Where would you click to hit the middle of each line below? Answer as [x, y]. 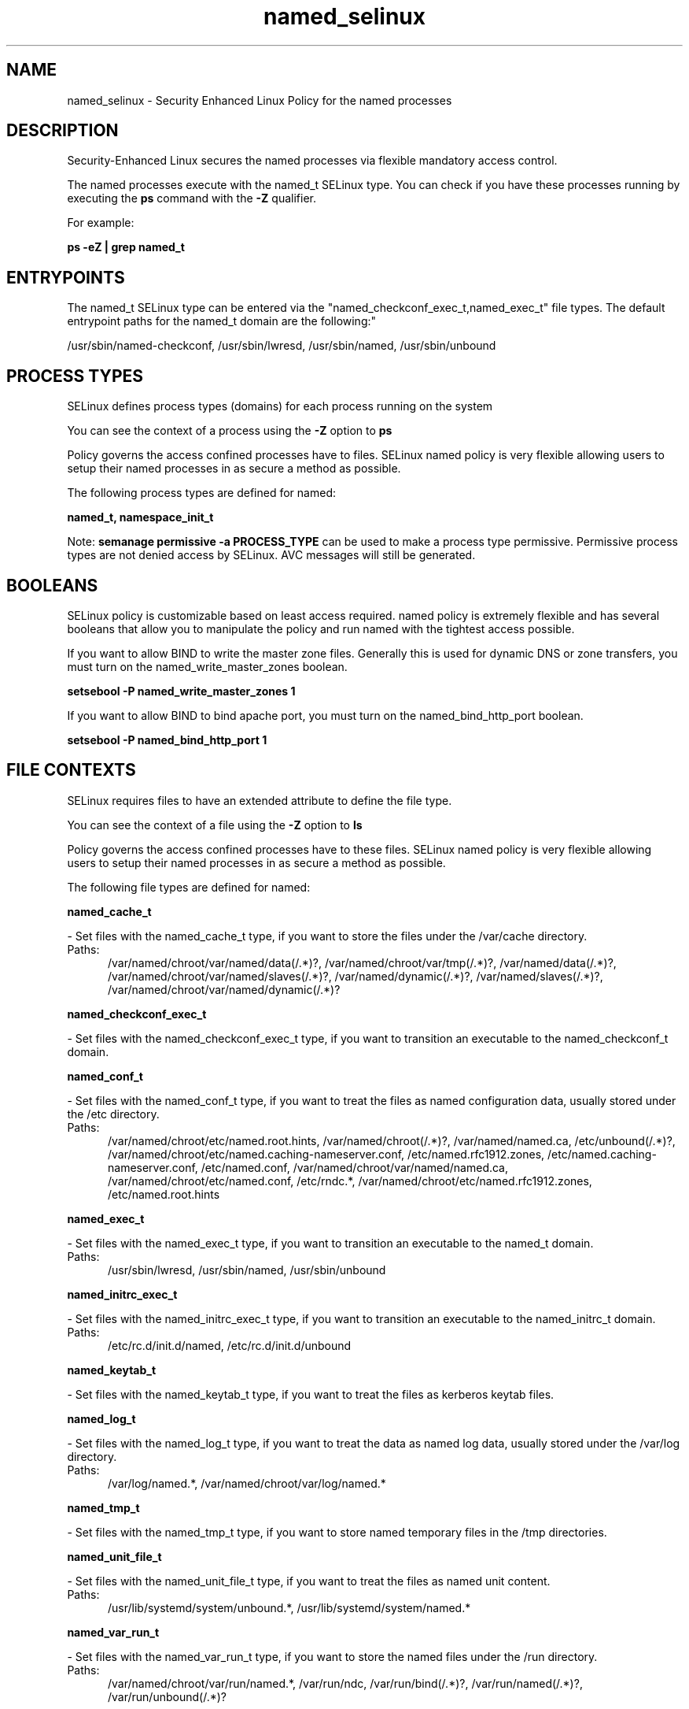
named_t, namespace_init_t [140, 517]
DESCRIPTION [63, 131]
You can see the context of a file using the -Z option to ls [215, 825]
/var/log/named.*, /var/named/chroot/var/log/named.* [247, 1483]
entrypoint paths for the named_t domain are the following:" [222, 321]
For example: [101, 223]
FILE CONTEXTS [71, 770]
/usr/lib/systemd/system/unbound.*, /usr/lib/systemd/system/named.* [289, 1607]
